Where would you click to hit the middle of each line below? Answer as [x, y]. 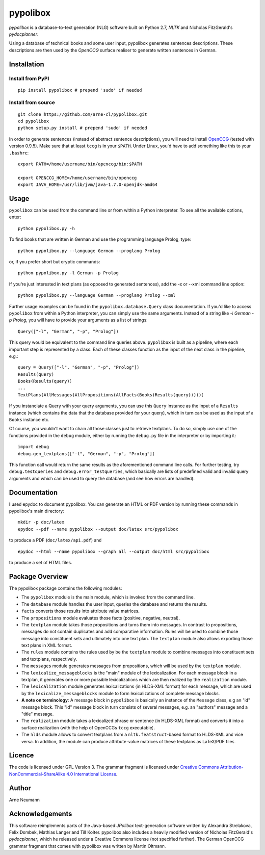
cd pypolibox [33, 121]
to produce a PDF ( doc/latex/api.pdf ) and [55, 540]
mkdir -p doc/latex [41, 522]
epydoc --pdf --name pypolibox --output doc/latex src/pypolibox [98, 529]
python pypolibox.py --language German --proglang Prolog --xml [97, 295]
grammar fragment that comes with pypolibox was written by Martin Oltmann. [88, 846]
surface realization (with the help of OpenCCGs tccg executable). [88, 727]
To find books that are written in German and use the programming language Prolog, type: [100, 239]
